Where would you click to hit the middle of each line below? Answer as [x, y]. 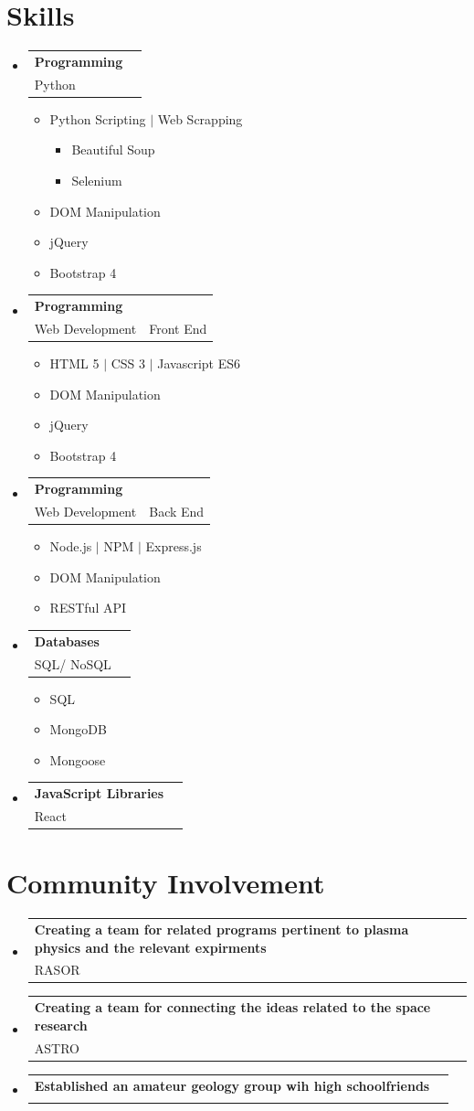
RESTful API [88, 608]
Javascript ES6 [199, 363]
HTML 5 [74, 363]
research [61, 1025]
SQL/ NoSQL [73, 663]
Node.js [71, 546]
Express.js [174, 546]
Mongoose [78, 759]
